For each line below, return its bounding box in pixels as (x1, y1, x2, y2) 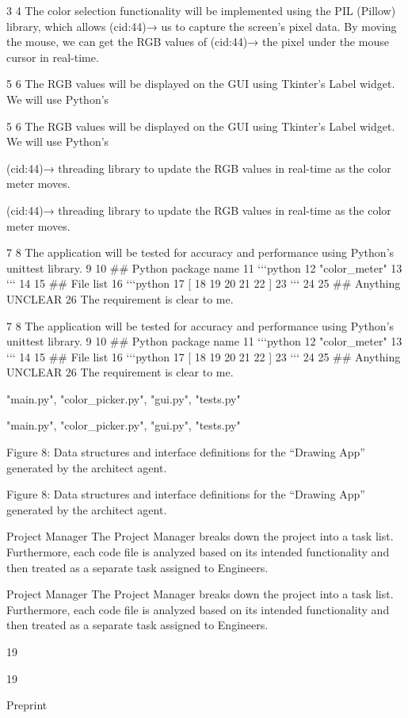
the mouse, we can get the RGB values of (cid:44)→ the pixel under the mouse (6, 33, 389, 50)
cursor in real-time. (6, 48, 99, 65)
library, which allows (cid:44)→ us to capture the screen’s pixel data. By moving (6, 17, 397, 34)
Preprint (6, 697, 48, 713)
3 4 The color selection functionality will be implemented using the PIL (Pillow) (6, 2, 396, 18)
